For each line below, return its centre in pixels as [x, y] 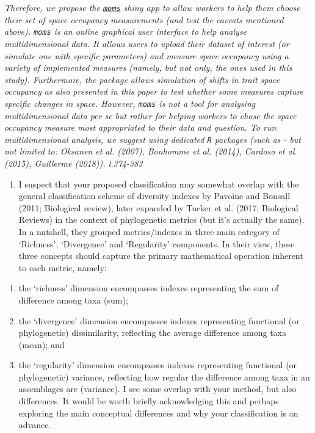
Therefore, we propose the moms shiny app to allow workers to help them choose [152, 7]
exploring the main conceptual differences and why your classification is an [158, 413]
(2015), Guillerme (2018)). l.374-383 [74, 163]
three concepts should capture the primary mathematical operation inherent [161, 256]
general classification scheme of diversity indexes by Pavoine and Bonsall [154, 196]
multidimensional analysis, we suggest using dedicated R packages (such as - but [153, 139]
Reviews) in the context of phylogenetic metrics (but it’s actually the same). [161, 220]
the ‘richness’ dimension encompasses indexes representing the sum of [149, 288]
